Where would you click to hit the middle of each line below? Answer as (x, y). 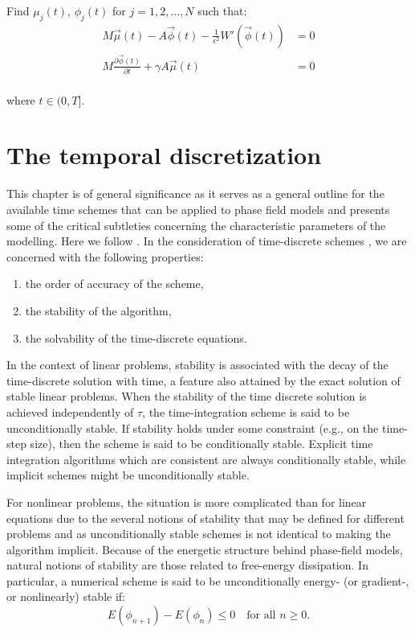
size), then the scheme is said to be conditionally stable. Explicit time (201, 444)
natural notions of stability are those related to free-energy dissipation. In (187, 565)
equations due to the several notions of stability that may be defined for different (205, 518)
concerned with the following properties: (105, 256)
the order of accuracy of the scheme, (114, 284)
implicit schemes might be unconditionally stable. (128, 475)
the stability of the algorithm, (98, 310)
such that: (222, 10)
